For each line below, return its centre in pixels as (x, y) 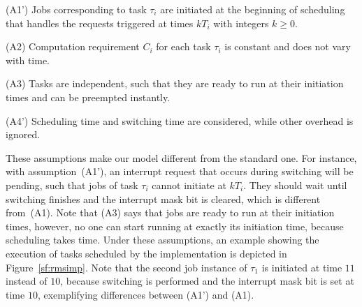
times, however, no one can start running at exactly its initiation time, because (175, 226)
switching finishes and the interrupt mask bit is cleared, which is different (163, 199)
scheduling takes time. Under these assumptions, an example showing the (162, 240)
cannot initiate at (189, 185)
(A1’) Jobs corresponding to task (76, 9)
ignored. (23, 134)
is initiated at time (302, 267)
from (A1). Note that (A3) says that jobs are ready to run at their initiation (170, 212)
